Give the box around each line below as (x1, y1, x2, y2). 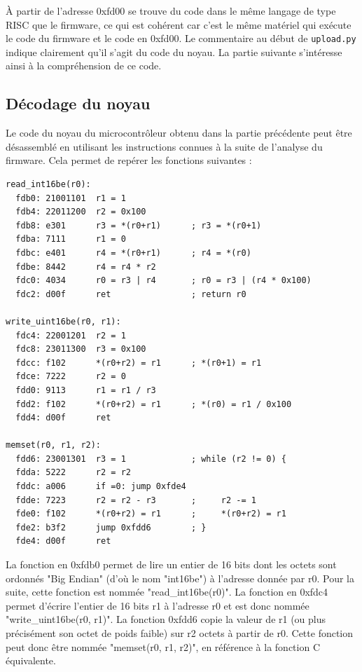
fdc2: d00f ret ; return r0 (15, 289, 246, 299)
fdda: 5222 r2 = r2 (15, 467, 131, 478)
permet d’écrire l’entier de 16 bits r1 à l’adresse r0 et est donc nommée (6, 598, 309, 612)
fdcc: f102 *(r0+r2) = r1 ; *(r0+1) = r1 (15, 357, 262, 368)
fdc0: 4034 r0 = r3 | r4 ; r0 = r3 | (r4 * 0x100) (15, 275, 312, 286)
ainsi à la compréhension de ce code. (6, 58, 162, 73)
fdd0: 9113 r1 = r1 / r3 (15, 385, 156, 395)
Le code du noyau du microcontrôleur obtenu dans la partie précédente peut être (6, 125, 352, 140)
